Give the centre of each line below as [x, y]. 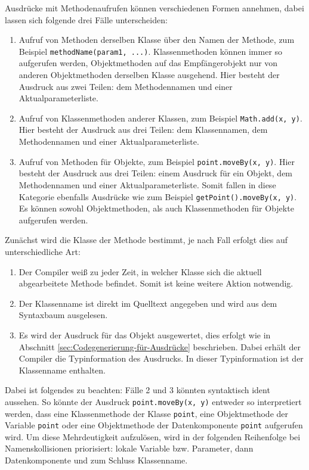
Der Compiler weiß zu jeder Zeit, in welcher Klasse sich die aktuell [140, 271]
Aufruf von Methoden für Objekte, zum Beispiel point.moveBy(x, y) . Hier [157, 161]
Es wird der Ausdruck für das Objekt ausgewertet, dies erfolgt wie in [145, 334]
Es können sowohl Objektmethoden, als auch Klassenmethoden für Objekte [156, 208]
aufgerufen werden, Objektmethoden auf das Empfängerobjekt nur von [148, 63]
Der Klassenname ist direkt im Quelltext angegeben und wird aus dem [148, 303]
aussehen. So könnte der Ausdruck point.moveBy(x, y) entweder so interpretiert [153, 401]
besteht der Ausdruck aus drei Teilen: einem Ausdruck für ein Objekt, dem [156, 173]
